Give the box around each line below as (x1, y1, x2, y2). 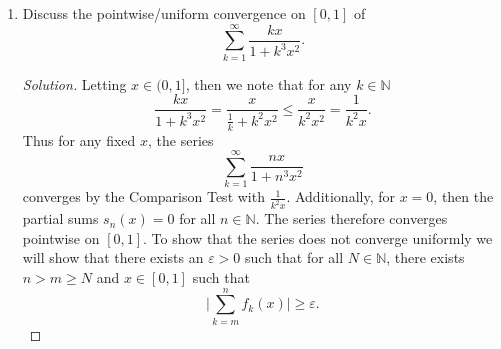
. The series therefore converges (255, 208, 448, 229)
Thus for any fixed (22, 129, 136, 150)
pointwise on (22, 227, 100, 248)
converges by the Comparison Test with (22, 186, 265, 207)
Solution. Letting (22, 73, 127, 94)
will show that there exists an (22, 247, 204, 268)
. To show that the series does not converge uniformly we (143, 227, 493, 248)
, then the (433, 186, 494, 207)
